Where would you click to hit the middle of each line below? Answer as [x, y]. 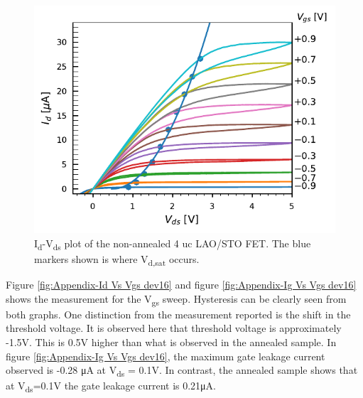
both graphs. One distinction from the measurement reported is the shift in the [178, 314]
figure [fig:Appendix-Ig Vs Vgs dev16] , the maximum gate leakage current [166, 356]
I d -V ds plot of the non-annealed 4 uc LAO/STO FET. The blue [173, 244]
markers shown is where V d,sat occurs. [117, 259]
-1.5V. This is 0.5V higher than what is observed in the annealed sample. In [171, 341]
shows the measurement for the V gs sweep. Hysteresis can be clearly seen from [176, 299]
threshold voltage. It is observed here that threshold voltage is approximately [174, 328]
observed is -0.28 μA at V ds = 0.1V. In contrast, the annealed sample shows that [182, 371]
